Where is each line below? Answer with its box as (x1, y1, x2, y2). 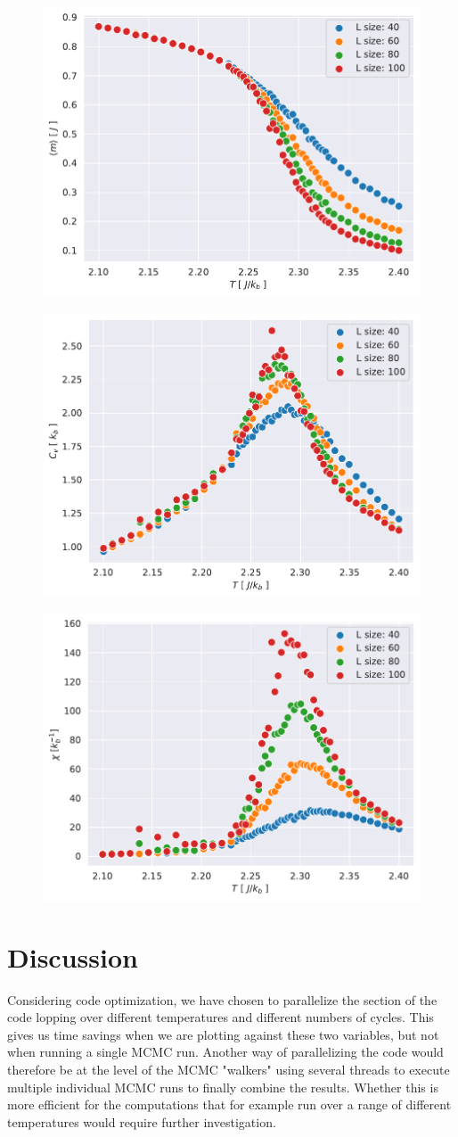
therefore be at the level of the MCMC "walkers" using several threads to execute (7, 1059, 450, 1078)
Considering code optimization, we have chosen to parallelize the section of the (7, 990, 438, 1009)
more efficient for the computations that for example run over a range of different (7, 1095, 452, 1114)
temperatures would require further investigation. (7, 1112, 276, 1131)
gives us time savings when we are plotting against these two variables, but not (7, 1025, 439, 1043)
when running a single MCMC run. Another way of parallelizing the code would (7, 1042, 444, 1061)
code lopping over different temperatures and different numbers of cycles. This (7, 1008, 434, 1026)
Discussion (7, 938, 138, 975)
